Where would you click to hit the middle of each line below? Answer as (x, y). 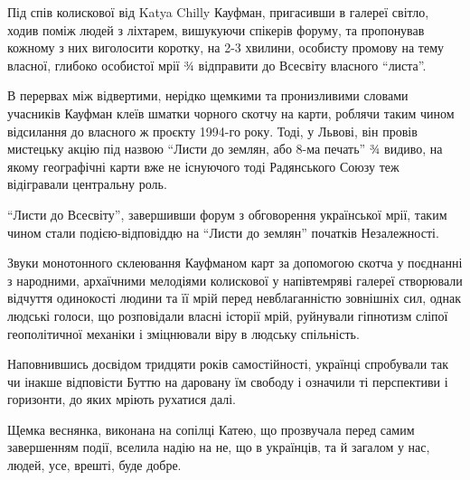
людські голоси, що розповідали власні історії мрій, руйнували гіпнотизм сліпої (228, 315)
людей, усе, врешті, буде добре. (94, 465)
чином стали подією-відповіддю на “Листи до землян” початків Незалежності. (223, 232)
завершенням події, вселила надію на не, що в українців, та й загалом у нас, (219, 447)
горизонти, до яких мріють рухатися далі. (122, 399)
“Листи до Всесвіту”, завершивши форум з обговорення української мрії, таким (227, 214)
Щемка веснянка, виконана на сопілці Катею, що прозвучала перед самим (211, 429)
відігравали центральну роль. (87, 184)
